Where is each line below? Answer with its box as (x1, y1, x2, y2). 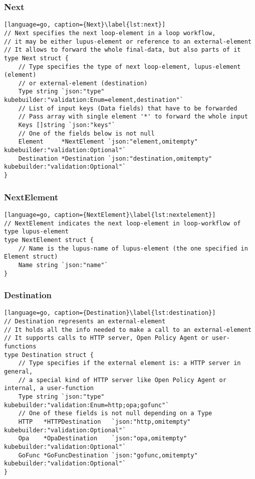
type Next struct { (4, 54, 69, 62)
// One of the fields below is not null (18, 130, 155, 137)
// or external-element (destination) (18, 79, 148, 87)
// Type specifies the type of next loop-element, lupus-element (18, 63, 241, 70)
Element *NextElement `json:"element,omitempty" (18, 138, 198, 146)
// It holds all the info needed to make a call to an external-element (4, 326, 251, 333)
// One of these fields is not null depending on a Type (18, 410, 212, 417)
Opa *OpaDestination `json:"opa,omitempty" (18, 435, 187, 442)
